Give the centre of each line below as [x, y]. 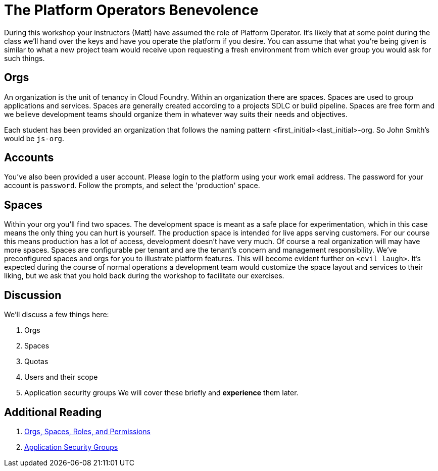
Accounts [29, 158]
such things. [25, 58]
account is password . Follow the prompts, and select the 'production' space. [132, 186]
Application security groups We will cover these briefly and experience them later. [161, 393]
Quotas [36, 362]
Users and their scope [61, 377]
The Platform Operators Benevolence [131, 10]
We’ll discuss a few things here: [57, 315]
